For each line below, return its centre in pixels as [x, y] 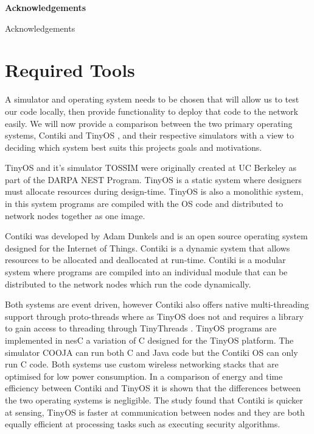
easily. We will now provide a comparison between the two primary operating [149, 123]
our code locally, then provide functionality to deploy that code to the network [152, 111]
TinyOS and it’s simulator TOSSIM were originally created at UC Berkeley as [151, 168]
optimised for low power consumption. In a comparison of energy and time [144, 376]
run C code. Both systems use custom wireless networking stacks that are [142, 364]
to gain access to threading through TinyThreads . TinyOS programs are [141, 328]
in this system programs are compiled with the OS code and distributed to [144, 204]
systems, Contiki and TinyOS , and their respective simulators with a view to [150, 135]
